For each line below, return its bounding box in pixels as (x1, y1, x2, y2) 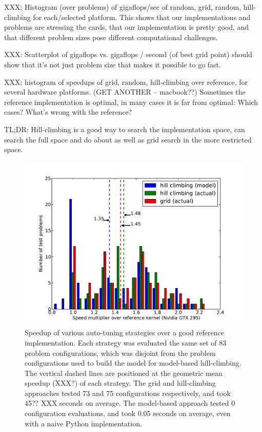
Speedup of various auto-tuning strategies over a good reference (25, 327, 224, 338)
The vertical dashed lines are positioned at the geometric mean (25, 367, 223, 378)
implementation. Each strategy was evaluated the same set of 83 (25, 337, 227, 348)
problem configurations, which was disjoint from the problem (25, 347, 216, 358)
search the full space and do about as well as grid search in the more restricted (4, 134, 252, 145)
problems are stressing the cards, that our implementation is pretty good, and (4, 22, 249, 32)
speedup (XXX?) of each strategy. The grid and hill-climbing (25, 377, 216, 388)
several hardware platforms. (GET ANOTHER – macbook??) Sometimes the (4, 86, 246, 97)
